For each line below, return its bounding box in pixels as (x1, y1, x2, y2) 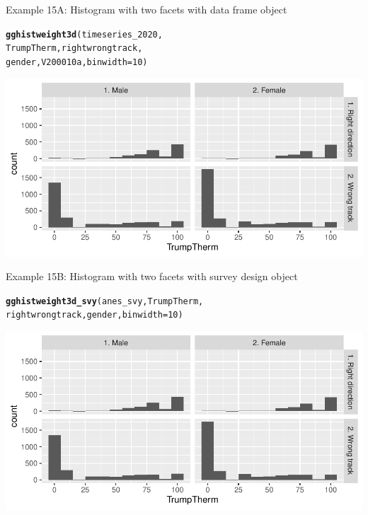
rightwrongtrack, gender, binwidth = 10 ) (6, 310, 183, 320)
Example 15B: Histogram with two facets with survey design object (6, 269, 298, 284)
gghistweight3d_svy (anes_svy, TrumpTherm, (6, 296, 204, 306)
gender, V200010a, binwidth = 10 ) (6, 57, 148, 67)
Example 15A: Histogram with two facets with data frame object (6, 2, 287, 16)
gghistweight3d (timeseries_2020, (6, 29, 163, 40)
